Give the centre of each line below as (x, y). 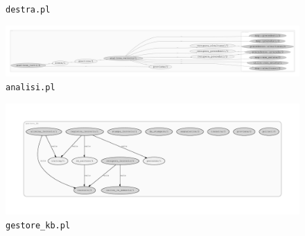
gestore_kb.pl (38, 225)
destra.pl (28, 10)
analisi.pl (31, 87)
